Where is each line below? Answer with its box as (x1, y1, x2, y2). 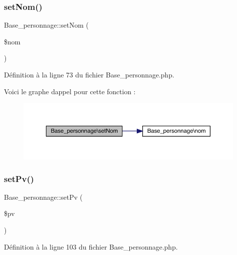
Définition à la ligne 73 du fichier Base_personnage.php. (4, 70, 174, 79)
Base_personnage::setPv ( (4, 191, 83, 202)
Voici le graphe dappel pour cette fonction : (4, 86, 136, 96)
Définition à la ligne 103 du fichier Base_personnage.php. (4, 241, 178, 252)
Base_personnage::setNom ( (4, 20, 89, 30)
